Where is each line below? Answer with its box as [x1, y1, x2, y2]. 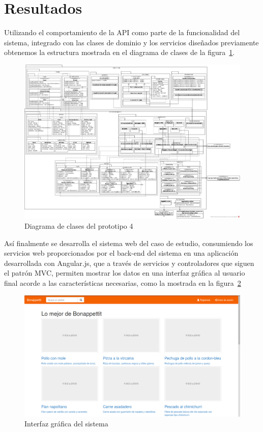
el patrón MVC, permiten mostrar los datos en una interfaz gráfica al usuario [4, 267, 245, 278]
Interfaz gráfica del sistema [24, 418, 108, 429]
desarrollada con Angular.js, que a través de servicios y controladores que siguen [4, 257, 254, 268]
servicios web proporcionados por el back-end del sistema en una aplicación [4, 248, 239, 258]
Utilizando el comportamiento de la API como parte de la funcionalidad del [4, 27, 240, 38]
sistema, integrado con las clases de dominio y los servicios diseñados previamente [4, 37, 259, 47]
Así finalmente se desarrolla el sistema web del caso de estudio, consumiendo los [4, 237, 253, 248]
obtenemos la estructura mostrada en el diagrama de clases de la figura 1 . [4, 47, 235, 58]
